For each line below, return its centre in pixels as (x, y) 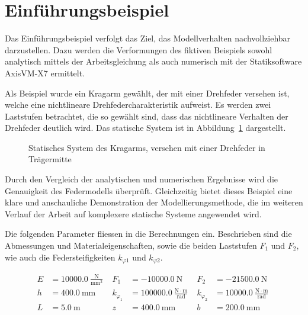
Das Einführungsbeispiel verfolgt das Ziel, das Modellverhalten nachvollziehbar (148, 38)
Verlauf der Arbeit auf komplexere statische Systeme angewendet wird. (133, 213)
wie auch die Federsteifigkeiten (60, 257)
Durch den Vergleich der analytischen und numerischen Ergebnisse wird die (142, 179)
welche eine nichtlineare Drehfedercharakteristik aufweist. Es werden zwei (138, 105)
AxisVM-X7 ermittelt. (45, 73)
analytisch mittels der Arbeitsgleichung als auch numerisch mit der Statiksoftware (153, 61)
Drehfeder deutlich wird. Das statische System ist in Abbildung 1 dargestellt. (145, 128)
